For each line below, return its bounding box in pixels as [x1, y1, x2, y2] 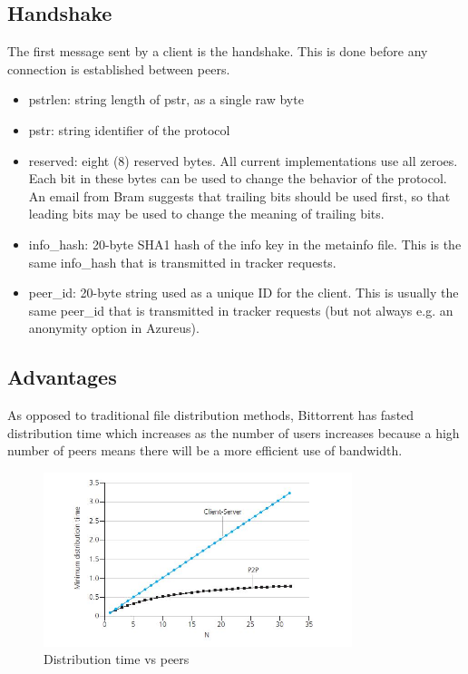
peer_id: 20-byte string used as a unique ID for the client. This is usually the [28, 283, 459, 302]
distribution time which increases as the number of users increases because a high [7, 423, 460, 442]
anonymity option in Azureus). [28, 318, 200, 337]
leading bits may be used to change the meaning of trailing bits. [28, 204, 385, 223]
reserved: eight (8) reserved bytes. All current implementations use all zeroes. [28, 151, 458, 170]
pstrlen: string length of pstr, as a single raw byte [28, 90, 304, 109]
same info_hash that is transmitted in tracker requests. [28, 252, 336, 271]
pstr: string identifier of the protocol [28, 120, 230, 139]
